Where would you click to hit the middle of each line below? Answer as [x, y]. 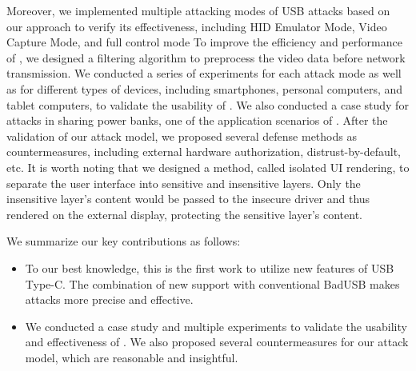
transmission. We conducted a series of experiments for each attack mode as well [204, 73]
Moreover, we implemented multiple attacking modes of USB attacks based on [198, 10]
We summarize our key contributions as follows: [124, 241]
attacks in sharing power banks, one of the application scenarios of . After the [197, 120]
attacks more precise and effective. [109, 299]
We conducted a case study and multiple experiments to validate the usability [216, 326]
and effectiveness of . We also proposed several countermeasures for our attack [217, 342]
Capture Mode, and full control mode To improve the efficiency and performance [204, 42]
